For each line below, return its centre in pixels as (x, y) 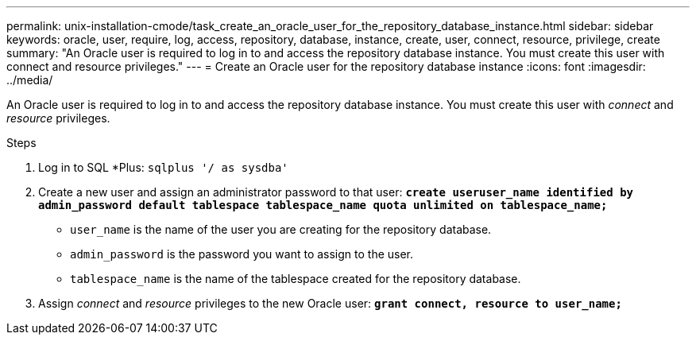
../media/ (30, 80)
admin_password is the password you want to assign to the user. (242, 254)
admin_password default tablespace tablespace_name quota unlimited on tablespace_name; (323, 205)
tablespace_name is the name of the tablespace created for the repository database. (296, 279)
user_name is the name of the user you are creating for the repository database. (281, 229)
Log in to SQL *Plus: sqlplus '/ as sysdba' (163, 167)
